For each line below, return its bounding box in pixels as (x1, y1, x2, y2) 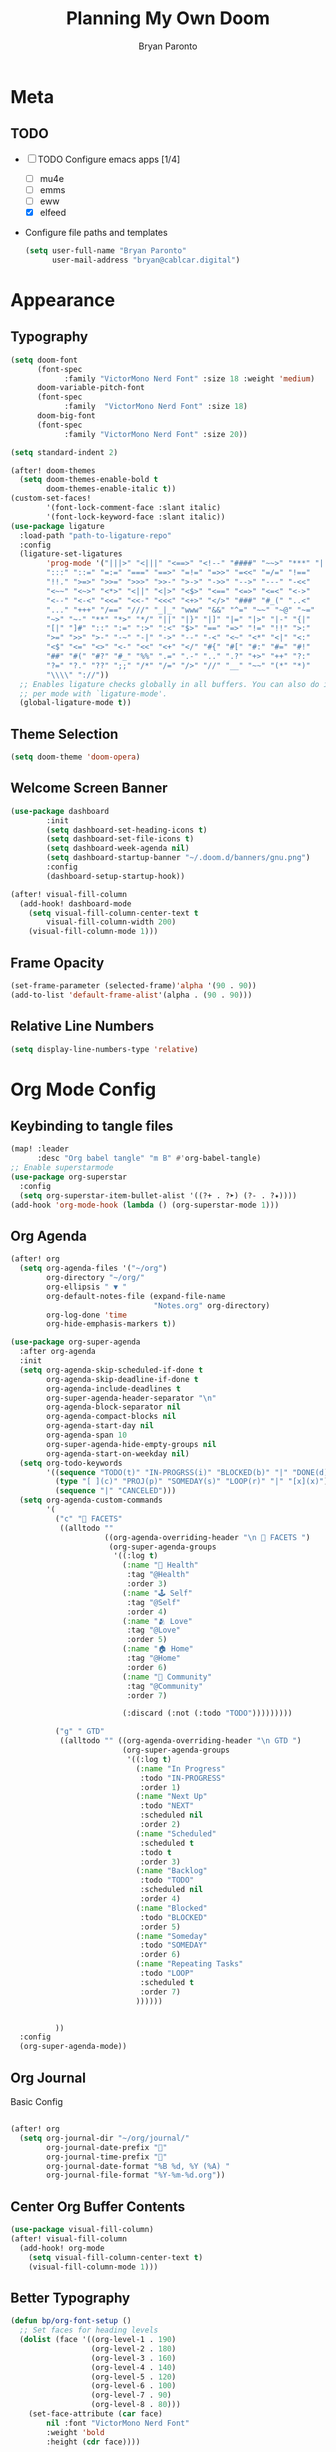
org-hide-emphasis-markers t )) (46, 1319, 177, 1329)
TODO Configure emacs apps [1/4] (37, 153, 181, 165)
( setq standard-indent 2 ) (10, 447, 118, 457)
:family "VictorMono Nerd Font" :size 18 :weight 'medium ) (63, 373, 315, 384)
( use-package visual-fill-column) (10, 2225, 155, 2235)
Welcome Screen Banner (10, 780, 168, 797)
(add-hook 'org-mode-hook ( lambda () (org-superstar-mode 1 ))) (10, 1200, 280, 1210)
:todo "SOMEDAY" (139, 1940, 208, 1951)
